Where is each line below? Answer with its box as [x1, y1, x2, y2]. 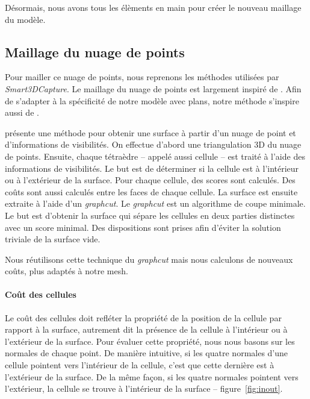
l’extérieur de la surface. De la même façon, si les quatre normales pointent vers [5, 370, 299, 383]
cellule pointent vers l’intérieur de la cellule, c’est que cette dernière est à [5, 359, 274, 371]
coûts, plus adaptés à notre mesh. [5, 265, 128, 277]
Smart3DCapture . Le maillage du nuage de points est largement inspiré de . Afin [5, 82, 302, 95]
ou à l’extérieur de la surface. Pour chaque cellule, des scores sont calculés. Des [5, 174, 296, 186]
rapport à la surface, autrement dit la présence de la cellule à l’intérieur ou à [5, 323, 288, 336]
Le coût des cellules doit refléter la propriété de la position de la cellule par [5, 311, 282, 324]
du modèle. [5, 13, 46, 25]
